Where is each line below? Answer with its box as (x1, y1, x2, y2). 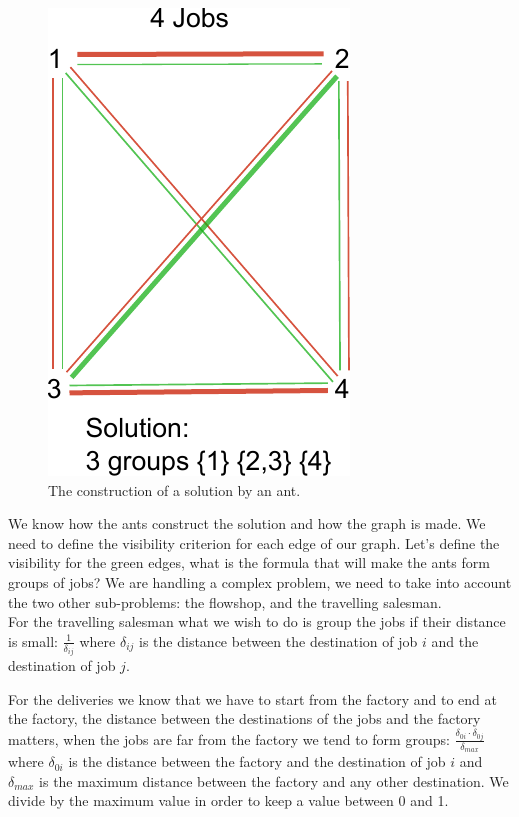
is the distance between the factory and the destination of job (68, 751, 446, 772)
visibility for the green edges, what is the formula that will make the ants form (8, 552, 490, 573)
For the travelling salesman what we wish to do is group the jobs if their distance (8, 611, 506, 632)
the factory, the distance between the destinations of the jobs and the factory (8, 708, 481, 729)
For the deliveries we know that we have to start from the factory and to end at (8, 688, 497, 709)
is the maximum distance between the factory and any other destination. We (39, 770, 509, 791)
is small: (8, 630, 58, 651)
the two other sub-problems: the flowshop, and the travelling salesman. (8, 591, 442, 612)
